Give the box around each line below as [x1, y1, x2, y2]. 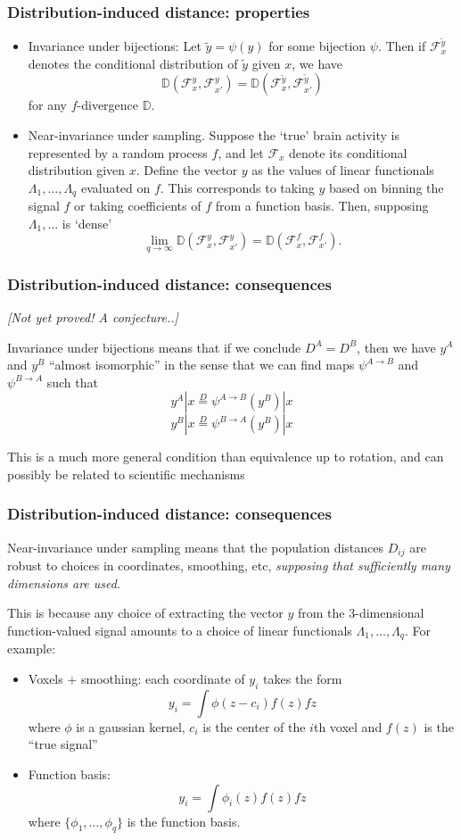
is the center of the [202, 717, 306, 736]
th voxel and [313, 717, 383, 736]
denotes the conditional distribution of [28, 54, 238, 72]
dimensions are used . [7, 573, 120, 592]
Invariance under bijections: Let [28, 37, 202, 55]
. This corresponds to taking [160, 178, 315, 196]
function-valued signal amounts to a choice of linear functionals [7, 620, 352, 639]
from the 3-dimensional [298, 603, 424, 622]
